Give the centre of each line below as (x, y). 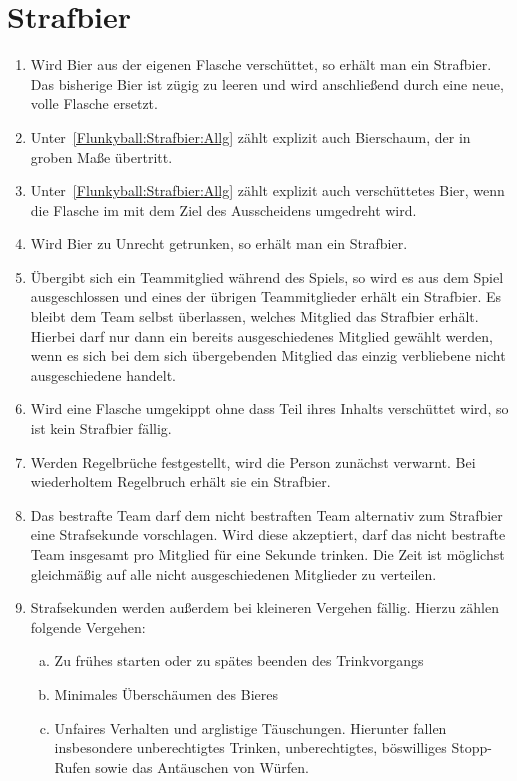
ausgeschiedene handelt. (103, 374)
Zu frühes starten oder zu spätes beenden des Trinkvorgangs (239, 660)
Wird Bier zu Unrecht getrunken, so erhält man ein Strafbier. (219, 243)
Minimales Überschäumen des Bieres (166, 693)
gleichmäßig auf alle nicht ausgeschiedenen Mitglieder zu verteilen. (233, 573)
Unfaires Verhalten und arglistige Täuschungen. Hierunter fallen (250, 727)
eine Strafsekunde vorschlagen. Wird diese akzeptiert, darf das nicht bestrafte (268, 534)
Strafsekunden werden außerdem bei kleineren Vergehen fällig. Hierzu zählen (264, 607)
